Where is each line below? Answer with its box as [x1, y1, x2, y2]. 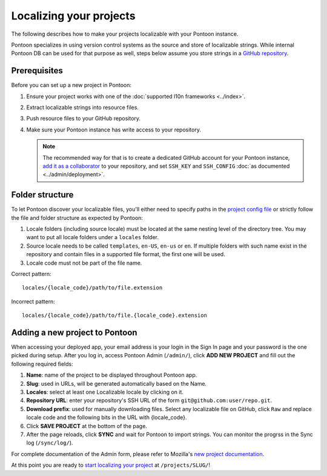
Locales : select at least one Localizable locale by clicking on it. [26, 388, 184, 396]
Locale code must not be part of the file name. [26, 259, 142, 266]
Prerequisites [11, 65, 63, 76]
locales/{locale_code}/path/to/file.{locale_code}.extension [22, 312, 207, 319]
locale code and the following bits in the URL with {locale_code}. [26, 414, 187, 421]
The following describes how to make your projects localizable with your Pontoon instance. [11, 30, 239, 38]
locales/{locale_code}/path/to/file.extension [22, 285, 163, 291]
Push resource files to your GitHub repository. [26, 115, 141, 122]
